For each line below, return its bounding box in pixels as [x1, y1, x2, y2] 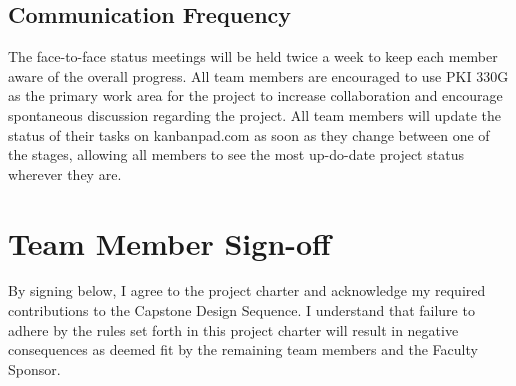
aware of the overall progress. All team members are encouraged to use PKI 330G [8, 65, 509, 86]
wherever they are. [8, 163, 122, 184]
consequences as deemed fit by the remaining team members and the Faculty [8, 339, 478, 360]
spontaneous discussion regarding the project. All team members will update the [8, 104, 501, 125]
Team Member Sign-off [8, 222, 331, 263]
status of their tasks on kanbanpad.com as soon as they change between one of [8, 124, 490, 145]
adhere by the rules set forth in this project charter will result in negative [8, 319, 459, 340]
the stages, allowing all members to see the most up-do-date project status [8, 144, 464, 165]
